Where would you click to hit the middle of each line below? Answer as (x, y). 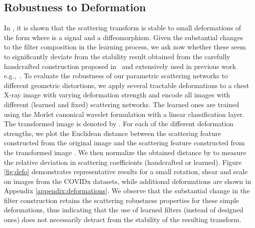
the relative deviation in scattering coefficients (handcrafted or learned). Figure (123, 162)
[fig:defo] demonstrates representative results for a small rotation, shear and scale (126, 171)
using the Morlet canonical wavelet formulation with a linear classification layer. (124, 114)
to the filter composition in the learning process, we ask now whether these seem (125, 47)
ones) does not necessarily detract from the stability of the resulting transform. (123, 219)
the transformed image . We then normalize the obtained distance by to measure (125, 152)
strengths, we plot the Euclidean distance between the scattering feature (113, 133)
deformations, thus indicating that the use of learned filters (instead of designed (124, 210)
